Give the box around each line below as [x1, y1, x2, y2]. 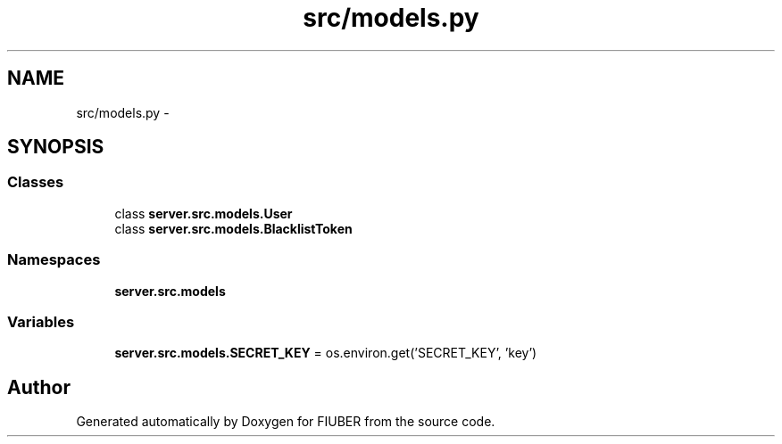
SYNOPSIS [7, 136, 104, 159]
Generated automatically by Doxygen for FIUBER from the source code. [76, 414, 495, 430]
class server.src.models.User [114, 205, 293, 221]
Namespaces [7, 251, 101, 269]
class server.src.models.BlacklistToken [114, 220, 353, 236]
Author [7, 375, 71, 399]
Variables [7, 312, 75, 331]
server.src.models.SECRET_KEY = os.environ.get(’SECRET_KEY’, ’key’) [114, 345, 537, 361]
